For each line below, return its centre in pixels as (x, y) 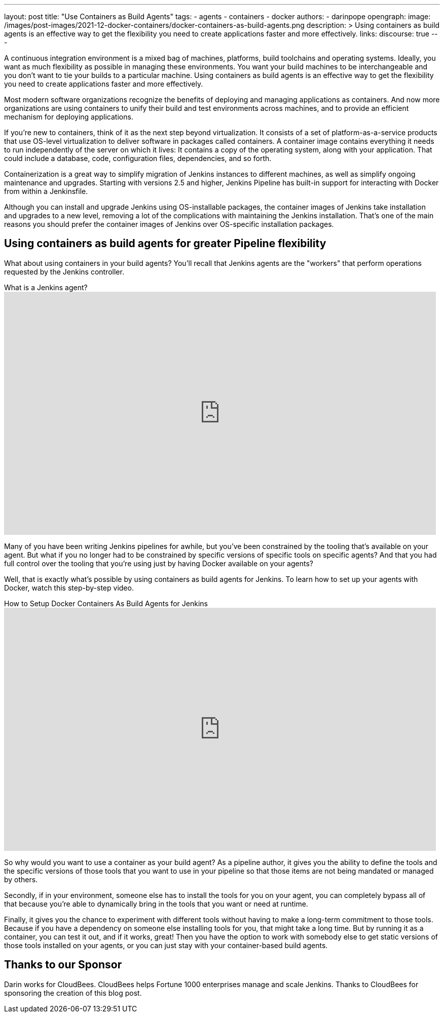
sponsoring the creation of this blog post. (73, 993)
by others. (21, 879)
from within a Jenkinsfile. (46, 191)
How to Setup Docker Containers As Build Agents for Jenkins (106, 603)
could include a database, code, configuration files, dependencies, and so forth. (138, 158)
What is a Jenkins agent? (46, 287)
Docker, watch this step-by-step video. (69, 588)
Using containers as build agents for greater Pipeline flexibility (165, 244)
